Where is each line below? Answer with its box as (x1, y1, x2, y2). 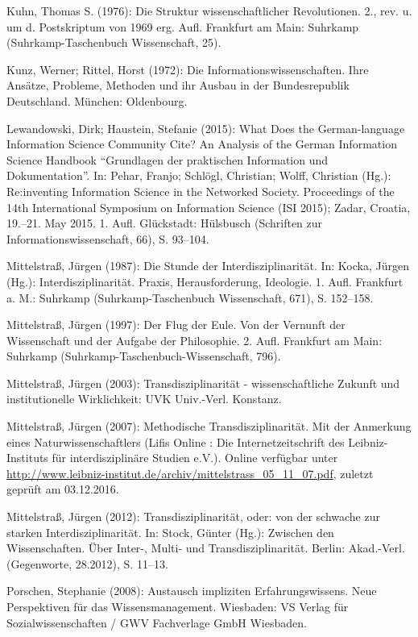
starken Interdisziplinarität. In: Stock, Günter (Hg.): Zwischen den (6, 523, 334, 540)
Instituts (6, 449, 48, 466)
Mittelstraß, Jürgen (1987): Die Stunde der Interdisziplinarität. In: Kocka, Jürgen (6, 257, 409, 274)
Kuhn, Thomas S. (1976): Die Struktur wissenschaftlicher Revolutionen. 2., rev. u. (6, 2, 412, 19)
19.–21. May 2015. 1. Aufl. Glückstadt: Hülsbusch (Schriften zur (6, 214, 323, 231)
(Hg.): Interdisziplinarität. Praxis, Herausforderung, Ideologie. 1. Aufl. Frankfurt (6, 273, 404, 289)
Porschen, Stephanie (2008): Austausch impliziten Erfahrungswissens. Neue (6, 582, 377, 599)
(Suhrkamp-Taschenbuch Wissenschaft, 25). (6, 34, 221, 51)
